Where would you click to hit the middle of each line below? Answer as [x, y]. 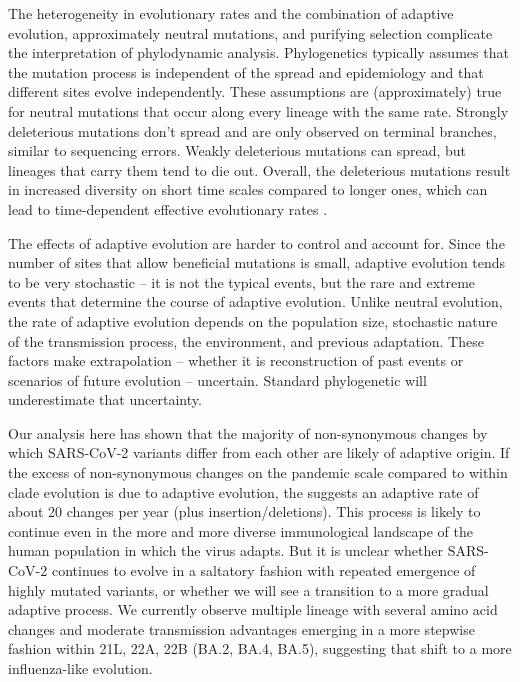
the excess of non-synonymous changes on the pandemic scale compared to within [258, 472]
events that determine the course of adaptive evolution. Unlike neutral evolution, [255, 301]
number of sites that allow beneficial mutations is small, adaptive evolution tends [257, 262]
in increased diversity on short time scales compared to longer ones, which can [248, 189]
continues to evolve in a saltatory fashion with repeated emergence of [263, 570]
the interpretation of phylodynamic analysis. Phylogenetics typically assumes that [258, 52]
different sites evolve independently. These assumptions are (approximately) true [255, 91]
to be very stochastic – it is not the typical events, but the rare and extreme [242, 281]
